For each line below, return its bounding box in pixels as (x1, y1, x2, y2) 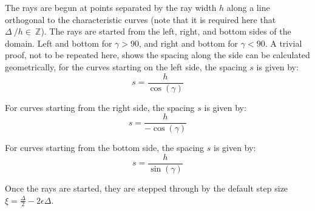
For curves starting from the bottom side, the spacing (5, 141, 205, 154)
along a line (226, 1, 270, 13)
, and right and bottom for (139, 36, 239, 49)
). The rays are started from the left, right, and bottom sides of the (41, 25, 291, 38)
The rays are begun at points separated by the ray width (5, 1, 217, 13)
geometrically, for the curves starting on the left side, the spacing (5, 60, 247, 73)
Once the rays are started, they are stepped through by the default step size (5, 181, 288, 194)
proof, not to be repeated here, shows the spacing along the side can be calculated (5, 49, 310, 61)
